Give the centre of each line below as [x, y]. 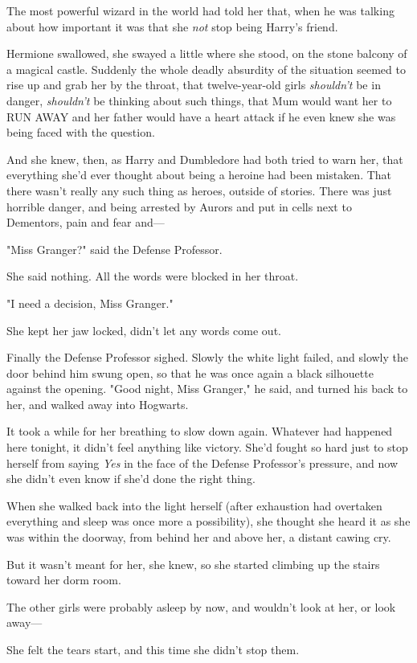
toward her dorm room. [64, 580]
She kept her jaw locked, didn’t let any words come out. [144, 330]
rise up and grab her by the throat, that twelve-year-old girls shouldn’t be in [194, 85]
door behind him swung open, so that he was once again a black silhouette [190, 372]
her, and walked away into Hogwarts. [98, 404]
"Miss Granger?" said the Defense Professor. [114, 249]
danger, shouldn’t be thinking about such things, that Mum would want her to [199, 100]
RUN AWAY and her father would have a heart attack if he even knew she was [201, 116]
